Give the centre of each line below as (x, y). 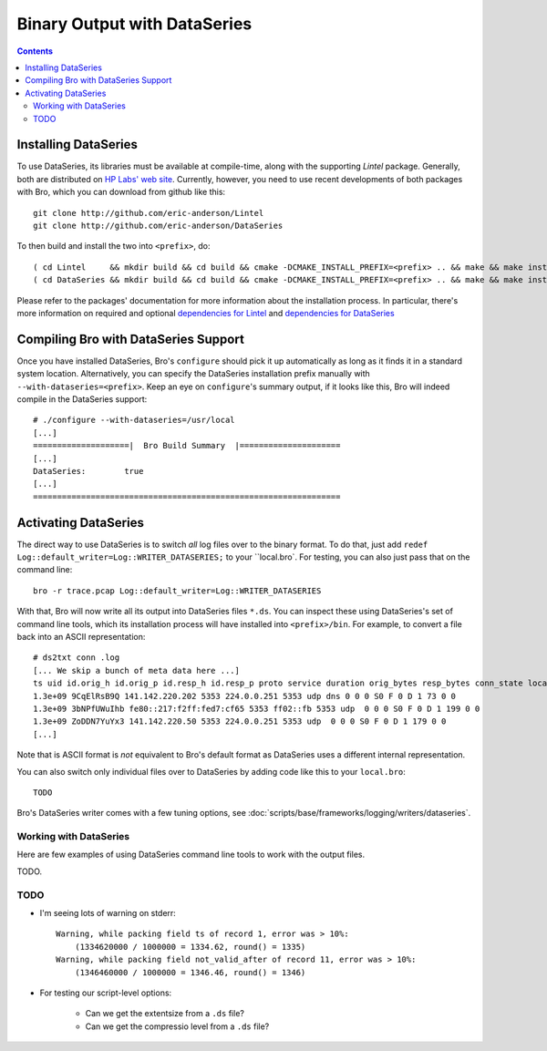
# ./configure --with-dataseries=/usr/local (134, 420)
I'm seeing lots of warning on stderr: (108, 912)
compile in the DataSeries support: (82, 399)
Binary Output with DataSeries (134, 24)
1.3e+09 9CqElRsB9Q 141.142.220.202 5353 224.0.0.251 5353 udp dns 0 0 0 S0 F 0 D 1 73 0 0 (244, 696)
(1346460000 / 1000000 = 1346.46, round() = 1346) (190, 972)
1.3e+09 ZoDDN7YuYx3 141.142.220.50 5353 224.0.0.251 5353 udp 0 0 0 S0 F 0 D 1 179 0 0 (240, 721)
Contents (35, 51)
